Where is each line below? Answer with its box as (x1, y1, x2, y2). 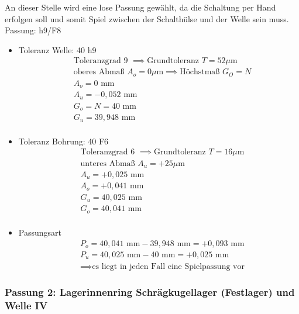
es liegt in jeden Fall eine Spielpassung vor (92, 262, 245, 271)
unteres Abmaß (80, 159, 135, 168)
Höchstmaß (180, 68, 220, 77)
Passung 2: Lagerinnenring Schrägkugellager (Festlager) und (5, 285, 295, 299)
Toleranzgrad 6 (80, 148, 135, 157)
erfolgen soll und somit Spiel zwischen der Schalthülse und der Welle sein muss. (5, 12, 289, 25)
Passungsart (18, 226, 61, 238)
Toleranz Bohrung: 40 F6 (18, 134, 109, 147)
